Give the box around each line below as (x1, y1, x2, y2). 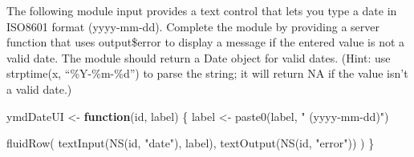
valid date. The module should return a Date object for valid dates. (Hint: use (6, 49, 391, 66)
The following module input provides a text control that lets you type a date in (6, 2, 397, 18)
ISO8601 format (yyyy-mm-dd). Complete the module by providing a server (6, 18, 379, 34)
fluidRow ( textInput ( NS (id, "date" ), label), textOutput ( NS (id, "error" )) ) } (6, 135, 375, 151)
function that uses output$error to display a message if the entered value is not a (6, 34, 405, 50)
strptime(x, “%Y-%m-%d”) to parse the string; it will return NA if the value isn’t (6, 65, 408, 82)
